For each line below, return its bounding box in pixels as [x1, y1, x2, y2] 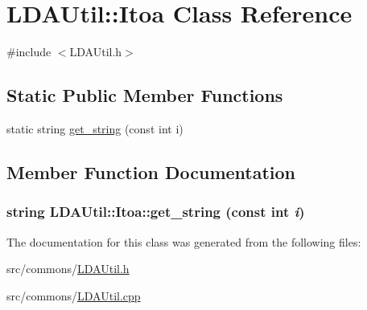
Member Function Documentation [6, 159, 296, 184]
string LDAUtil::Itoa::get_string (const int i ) [6, 202, 305, 222]
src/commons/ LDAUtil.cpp [6, 287, 141, 304]
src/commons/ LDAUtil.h [6, 260, 130, 277]
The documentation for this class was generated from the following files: [6, 233, 361, 250]
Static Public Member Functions [6, 83, 283, 108]
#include [6, 43, 52, 60]
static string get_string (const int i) [6, 120, 183, 137]
